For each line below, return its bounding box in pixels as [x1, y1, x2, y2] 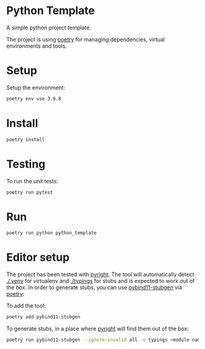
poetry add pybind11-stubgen [6, 314, 81, 320]
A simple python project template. [6, 24, 92, 31]
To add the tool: [6, 302, 46, 309]
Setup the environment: [6, 84, 65, 91]
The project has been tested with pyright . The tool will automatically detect [6, 271, 195, 278]
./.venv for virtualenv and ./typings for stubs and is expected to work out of [6, 277, 195, 285]
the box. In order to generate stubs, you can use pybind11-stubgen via [6, 284, 182, 291]
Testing [6, 157, 46, 171]
